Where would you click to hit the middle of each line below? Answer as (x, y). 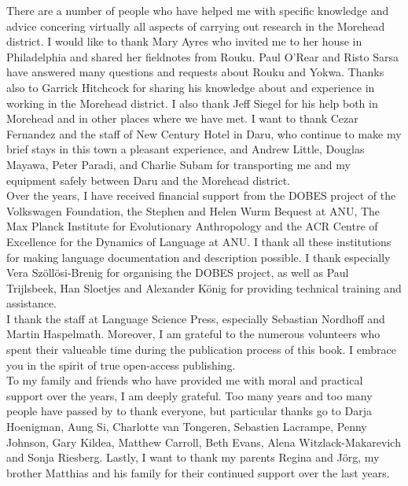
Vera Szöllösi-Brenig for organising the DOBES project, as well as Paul (178, 272)
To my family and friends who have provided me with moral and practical (185, 380)
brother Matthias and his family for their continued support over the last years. (198, 472)
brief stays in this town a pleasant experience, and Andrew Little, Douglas (186, 149)
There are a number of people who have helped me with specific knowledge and (198, 10)
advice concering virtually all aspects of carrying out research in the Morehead (196, 26)
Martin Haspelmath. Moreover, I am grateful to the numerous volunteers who (193, 334)
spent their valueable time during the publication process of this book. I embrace (201, 350)
